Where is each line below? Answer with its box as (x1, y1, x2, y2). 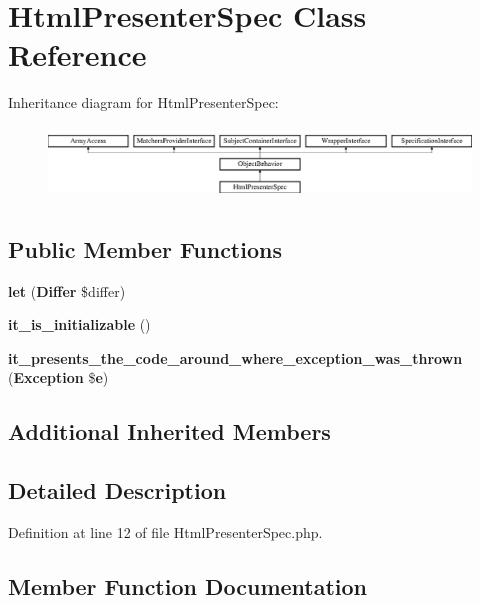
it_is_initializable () (8, 314, 151, 335)
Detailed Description (8, 475, 227, 506)
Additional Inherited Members (8, 416, 331, 447)
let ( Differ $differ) (8, 280, 126, 301)
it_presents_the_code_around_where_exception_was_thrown (8, 347, 463, 368)
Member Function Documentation (8, 570, 368, 601)
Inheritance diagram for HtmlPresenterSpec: (8, 92, 279, 113)
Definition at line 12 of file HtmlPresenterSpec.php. (8, 521, 323, 542)
